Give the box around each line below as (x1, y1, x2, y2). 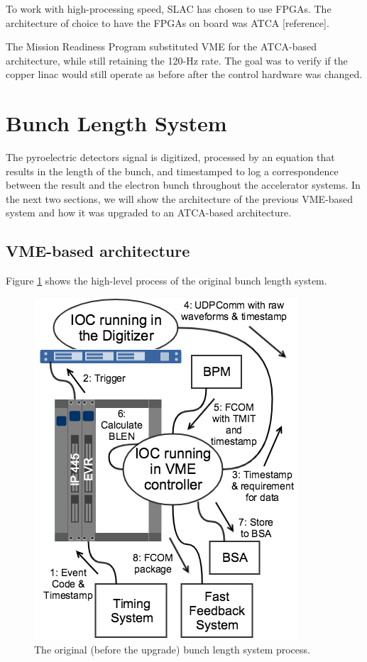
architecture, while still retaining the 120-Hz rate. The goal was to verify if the (6, 53, 348, 67)
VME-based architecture (6, 240, 190, 262)
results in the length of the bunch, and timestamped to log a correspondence (6, 163, 339, 178)
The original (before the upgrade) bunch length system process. (34, 642, 310, 657)
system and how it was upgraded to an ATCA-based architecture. (6, 205, 292, 220)
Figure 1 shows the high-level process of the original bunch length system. (6, 273, 327, 288)
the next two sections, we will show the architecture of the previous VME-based (6, 191, 354, 206)
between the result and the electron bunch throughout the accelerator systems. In (6, 177, 361, 192)
